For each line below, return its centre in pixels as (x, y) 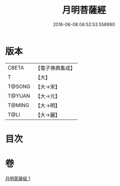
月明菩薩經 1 (18, 178)
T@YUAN (19, 95)
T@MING (18, 105)
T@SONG (19, 86)
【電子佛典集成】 (55, 68)
